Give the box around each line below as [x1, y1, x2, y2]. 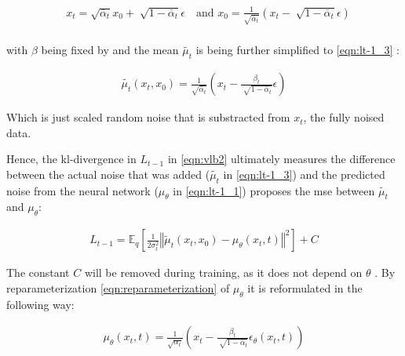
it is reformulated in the [247, 279, 363, 296]
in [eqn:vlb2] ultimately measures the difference [167, 151, 396, 167]
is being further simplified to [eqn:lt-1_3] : [195, 42, 400, 58]
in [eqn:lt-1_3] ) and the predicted [223, 165, 385, 182]
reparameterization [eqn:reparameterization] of [6, 279, 230, 296]
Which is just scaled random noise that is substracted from [6, 109, 290, 125]
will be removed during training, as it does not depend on [84, 264, 363, 281]
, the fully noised [303, 109, 385, 125]
